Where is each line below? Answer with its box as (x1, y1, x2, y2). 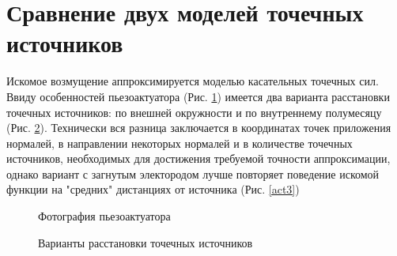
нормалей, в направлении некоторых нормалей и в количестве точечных (6, 134, 353, 151)
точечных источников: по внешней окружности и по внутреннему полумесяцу (6, 104, 382, 120)
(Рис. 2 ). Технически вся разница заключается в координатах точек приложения (6, 119, 391, 136)
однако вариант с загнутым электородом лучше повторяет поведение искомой (6, 165, 380, 182)
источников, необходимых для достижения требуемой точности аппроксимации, (6, 150, 391, 167)
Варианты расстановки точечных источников (38, 234, 253, 250)
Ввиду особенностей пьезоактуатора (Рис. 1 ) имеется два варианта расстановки (6, 88, 390, 104)
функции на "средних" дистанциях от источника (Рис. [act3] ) (6, 181, 300, 198)
